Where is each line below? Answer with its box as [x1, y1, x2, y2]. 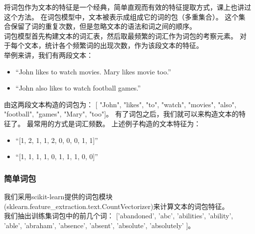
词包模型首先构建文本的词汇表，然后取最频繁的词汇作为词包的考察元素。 [4, 30, 237, 41]
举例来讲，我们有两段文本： [4, 49, 93, 60]
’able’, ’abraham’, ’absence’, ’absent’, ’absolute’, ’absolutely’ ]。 [4, 220, 195, 230]
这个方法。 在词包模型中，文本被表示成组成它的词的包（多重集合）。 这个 [4, 11, 239, 22]
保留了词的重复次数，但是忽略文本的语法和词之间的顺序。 [10, 21, 196, 31]
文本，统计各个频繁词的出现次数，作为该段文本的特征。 [24, 40, 203, 50]
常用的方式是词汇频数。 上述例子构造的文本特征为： [33, 118, 201, 128]
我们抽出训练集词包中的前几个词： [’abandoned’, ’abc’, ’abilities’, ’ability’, [4, 211, 233, 221]
